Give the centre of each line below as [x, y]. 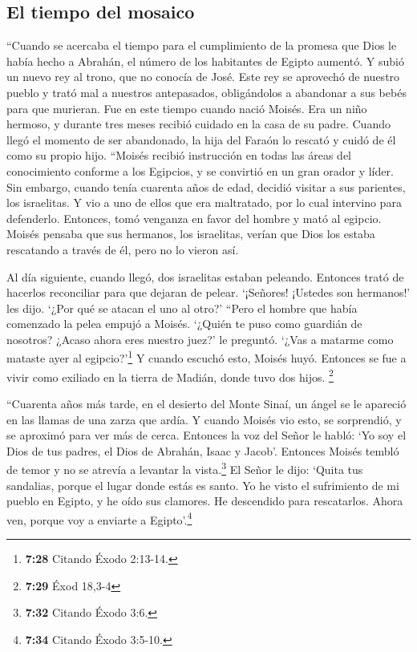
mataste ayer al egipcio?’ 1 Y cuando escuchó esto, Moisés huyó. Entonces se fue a [206, 357]
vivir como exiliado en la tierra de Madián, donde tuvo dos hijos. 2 [170, 375]
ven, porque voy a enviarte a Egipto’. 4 [99, 518]
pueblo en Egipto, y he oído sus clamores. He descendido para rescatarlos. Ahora [205, 501]
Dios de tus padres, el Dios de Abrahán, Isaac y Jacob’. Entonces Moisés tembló [203, 450]
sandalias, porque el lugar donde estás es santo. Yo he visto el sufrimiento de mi [203, 485]
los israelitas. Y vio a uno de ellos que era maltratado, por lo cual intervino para [204, 202]
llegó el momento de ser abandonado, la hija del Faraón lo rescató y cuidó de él [201, 139]
